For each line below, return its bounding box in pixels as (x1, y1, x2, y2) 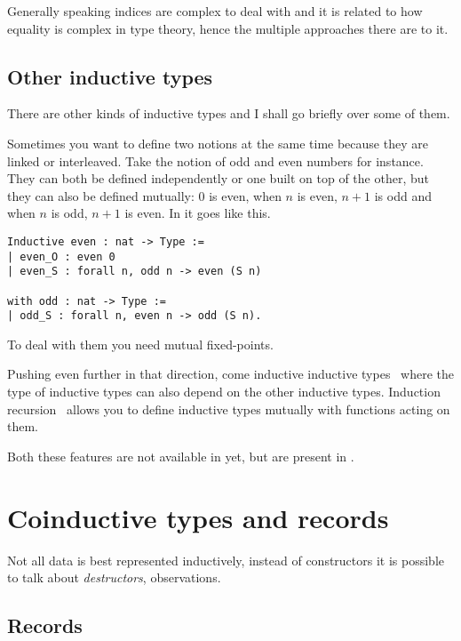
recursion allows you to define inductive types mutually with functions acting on (7, 399, 450, 418)
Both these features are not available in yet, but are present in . (7, 446, 354, 465)
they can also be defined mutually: (7, 186, 195, 204)
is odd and (374, 186, 432, 204)
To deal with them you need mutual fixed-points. (7, 334, 274, 353)
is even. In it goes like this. (124, 204, 271, 222)
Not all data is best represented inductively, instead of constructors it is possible (7, 550, 445, 569)
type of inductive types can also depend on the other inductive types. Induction (7, 382, 441, 401)
